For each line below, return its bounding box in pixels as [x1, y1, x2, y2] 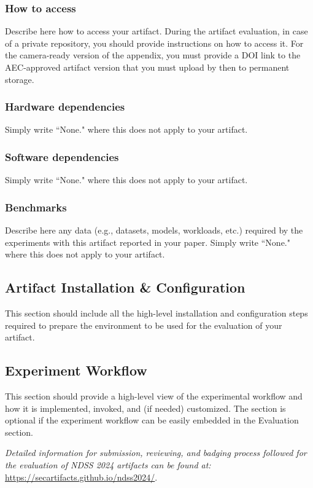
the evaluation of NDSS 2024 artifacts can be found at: [5, 458, 211, 471]
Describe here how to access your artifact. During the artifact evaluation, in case [5, 25, 308, 37]
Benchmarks [5, 199, 67, 214]
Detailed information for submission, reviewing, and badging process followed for [5, 446, 307, 459]
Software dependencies [5, 149, 119, 164]
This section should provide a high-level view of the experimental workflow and [5, 390, 303, 402]
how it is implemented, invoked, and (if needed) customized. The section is [5, 401, 286, 414]
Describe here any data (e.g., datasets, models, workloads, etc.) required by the [5, 224, 303, 237]
